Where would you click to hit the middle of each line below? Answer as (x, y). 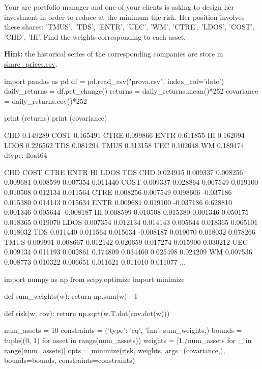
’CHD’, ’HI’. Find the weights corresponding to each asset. (95, 36)
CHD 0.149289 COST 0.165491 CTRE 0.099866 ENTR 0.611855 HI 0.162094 (124, 135)
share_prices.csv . (31, 63)
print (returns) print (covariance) (56, 118)
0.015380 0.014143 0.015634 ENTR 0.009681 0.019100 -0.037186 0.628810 (118, 202)
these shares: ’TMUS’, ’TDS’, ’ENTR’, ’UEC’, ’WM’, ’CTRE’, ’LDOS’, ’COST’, (129, 27)
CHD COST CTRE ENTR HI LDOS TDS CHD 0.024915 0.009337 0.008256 (124, 172)
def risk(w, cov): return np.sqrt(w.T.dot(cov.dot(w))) (87, 313)
